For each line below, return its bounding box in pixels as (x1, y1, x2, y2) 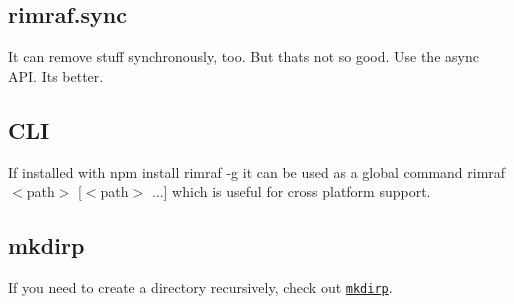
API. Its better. (8, 65, 104, 86)
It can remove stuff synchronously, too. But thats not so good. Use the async (8, 46, 479, 67)
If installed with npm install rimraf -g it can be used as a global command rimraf (8, 161, 506, 182)
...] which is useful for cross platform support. (151, 181, 431, 202)
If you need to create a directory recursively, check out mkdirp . (8, 276, 393, 297)
